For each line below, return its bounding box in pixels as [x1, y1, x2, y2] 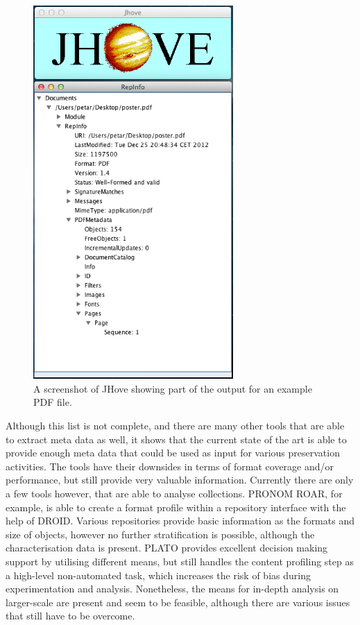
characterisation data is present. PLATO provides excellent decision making [6, 540, 328, 555]
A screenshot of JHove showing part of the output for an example [33, 381, 312, 395]
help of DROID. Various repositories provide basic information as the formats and [6, 513, 354, 528]
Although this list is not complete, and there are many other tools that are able [6, 418, 345, 433]
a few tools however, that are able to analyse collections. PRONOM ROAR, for [6, 486, 343, 501]
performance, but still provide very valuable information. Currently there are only [6, 472, 354, 487]
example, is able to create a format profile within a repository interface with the [6, 499, 346, 514]
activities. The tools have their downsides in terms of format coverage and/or [6, 459, 334, 473]
